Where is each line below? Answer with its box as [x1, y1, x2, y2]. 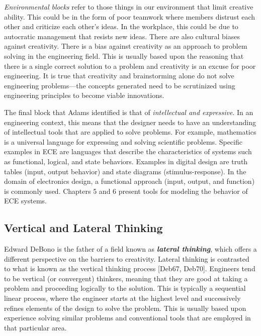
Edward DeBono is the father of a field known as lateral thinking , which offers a [4, 244, 257, 254]
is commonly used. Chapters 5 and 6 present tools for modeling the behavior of [4, 185, 248, 196]
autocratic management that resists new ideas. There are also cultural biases [4, 31, 240, 41]
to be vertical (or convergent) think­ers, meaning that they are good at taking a [4, 273, 248, 283]
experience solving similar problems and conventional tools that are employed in [4, 312, 251, 323]
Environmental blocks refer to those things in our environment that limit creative [4, 2, 253, 12]
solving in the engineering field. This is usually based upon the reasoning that [4, 50, 244, 61]
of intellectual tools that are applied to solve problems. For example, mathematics [4, 127, 256, 137]
